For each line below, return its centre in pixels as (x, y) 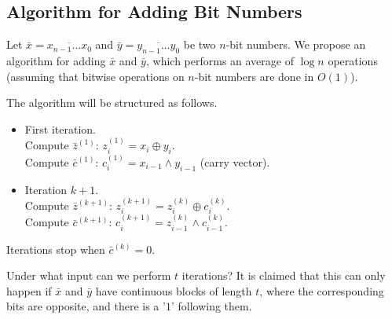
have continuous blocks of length (174, 290)
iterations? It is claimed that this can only (284, 275)
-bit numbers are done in (254, 76)
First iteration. (60, 128)
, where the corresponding (322, 290)
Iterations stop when (56, 249)
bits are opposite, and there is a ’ (86, 306)
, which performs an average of (220, 60)
